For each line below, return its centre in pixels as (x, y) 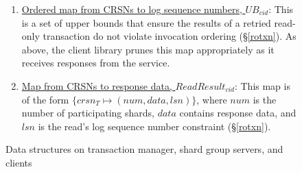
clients (19, 162)
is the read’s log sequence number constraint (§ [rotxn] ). (154, 126)
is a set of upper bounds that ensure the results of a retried (146, 22)
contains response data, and (238, 113)
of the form (45, 99)
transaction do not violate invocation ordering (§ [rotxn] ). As (170, 36)
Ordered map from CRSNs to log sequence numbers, (132, 9)
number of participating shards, (88, 113)
